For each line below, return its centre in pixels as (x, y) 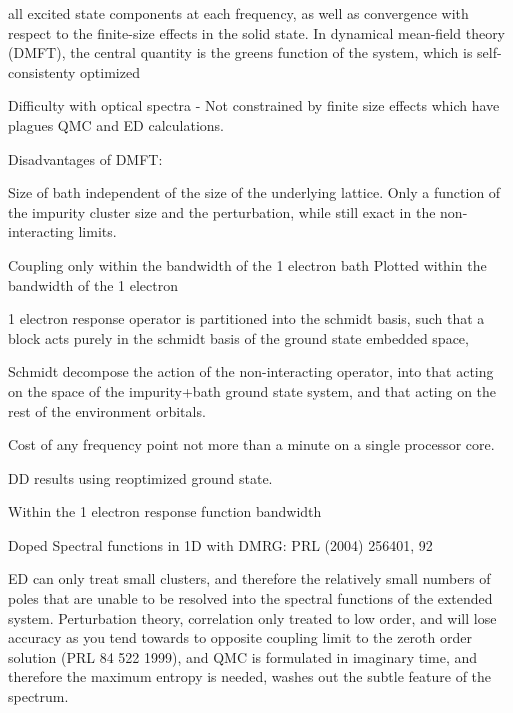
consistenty (42, 71)
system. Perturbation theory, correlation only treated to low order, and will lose (252, 617)
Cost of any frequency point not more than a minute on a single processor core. (251, 444)
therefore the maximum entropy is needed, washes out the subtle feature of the (250, 676)
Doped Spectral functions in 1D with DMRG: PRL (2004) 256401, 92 (220, 544)
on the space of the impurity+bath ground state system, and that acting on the (252, 390)
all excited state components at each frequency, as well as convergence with (238, 13)
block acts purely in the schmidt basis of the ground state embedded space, (238, 337)
